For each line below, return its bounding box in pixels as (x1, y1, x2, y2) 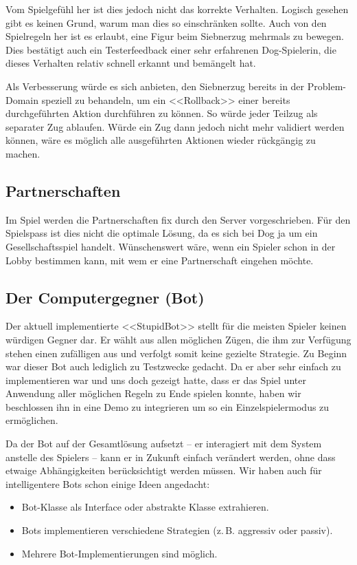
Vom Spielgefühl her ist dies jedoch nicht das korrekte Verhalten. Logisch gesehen (5, 2, 349, 16)
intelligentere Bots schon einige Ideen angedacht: (5, 476, 210, 491)
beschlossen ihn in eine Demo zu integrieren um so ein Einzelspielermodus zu (5, 399, 330, 414)
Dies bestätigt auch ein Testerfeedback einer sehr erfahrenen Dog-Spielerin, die (5, 42, 336, 56)
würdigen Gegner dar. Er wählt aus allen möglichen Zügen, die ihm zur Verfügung (5, 332, 352, 346)
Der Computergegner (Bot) (5, 286, 205, 308)
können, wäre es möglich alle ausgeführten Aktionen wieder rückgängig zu (5, 133, 316, 147)
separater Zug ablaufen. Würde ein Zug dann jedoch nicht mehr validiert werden (5, 119, 345, 134)
